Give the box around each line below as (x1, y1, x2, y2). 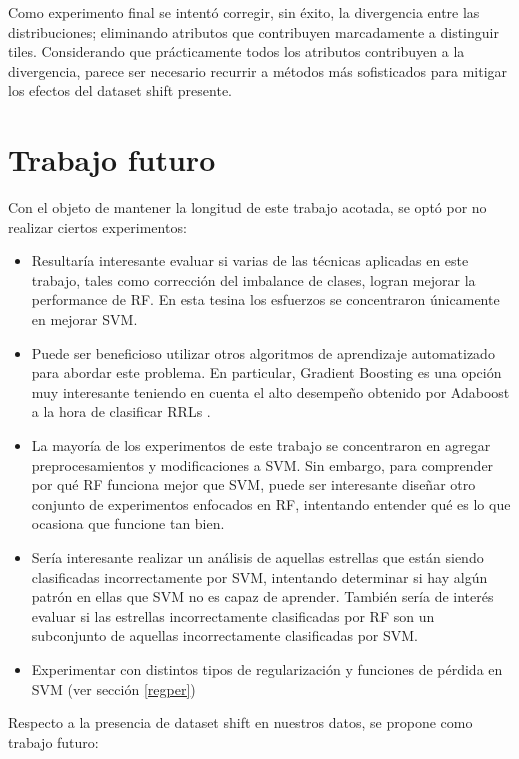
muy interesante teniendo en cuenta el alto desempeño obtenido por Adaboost (31, 381, 510, 402)
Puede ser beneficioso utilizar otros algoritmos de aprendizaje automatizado (31, 342, 495, 363)
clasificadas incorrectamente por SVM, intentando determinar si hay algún (31, 566, 488, 587)
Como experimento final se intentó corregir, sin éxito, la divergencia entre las (8, 2, 480, 22)
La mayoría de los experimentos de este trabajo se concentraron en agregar (31, 435, 491, 456)
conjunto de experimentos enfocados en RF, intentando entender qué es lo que (31, 493, 511, 514)
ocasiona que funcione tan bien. (31, 513, 225, 534)
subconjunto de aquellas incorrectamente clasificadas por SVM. (31, 625, 419, 646)
